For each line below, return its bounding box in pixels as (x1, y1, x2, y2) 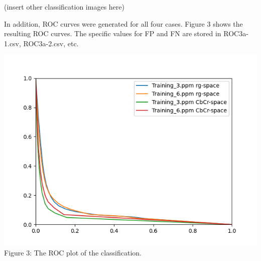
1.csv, (4, 38, 21, 48)
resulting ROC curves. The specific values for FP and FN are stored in (4, 28, 221, 39)
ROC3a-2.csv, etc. (23, 38, 79, 48)
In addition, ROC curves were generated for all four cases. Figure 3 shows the (4, 18, 243, 29)
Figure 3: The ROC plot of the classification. (4, 247, 142, 257)
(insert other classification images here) (4, 2, 124, 12)
